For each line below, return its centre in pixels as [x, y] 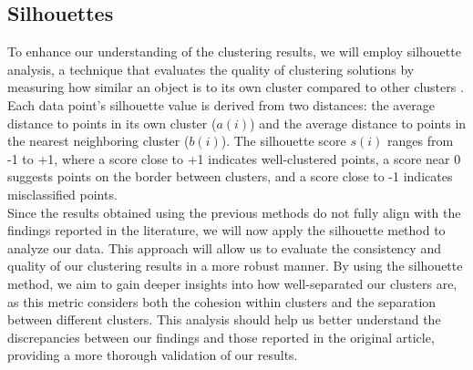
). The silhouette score [283, 141]
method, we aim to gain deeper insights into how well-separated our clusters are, [232, 283]
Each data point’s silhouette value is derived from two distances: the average [221, 104]
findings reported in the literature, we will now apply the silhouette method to [226, 230]
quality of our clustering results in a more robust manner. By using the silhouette [235, 266]
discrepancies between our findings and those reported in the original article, [221, 337]
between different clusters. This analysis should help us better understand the [224, 319]
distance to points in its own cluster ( [112, 123]
